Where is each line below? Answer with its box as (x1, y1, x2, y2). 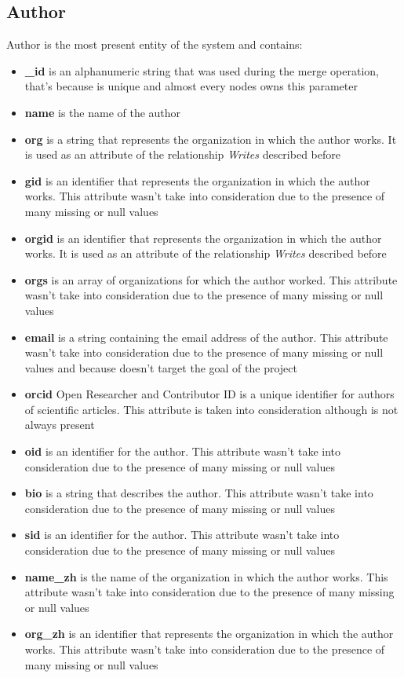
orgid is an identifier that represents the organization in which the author (24, 229, 382, 246)
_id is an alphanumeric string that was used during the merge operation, (24, 62, 379, 79)
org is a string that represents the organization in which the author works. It (24, 130, 397, 147)
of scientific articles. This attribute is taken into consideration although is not (24, 401, 399, 417)
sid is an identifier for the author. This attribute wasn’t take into (24, 526, 340, 543)
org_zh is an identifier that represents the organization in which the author (24, 625, 394, 642)
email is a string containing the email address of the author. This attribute (24, 328, 388, 345)
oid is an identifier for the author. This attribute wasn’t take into (24, 443, 341, 460)
